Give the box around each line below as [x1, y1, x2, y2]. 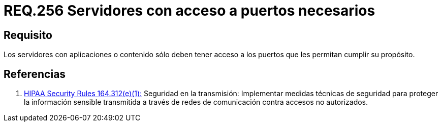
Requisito [4, 28, 52, 41]
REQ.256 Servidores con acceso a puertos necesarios [4, 2, 375, 19]
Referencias [4, 67, 66, 80]
